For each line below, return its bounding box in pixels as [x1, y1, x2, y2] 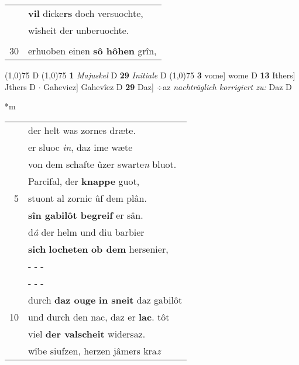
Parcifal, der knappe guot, [28, 174, 140, 188]
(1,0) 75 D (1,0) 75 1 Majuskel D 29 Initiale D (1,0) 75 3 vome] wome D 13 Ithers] [5, 69, 295, 81]
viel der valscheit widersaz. [28, 326, 146, 340]
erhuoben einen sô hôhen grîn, [28, 44, 157, 57]
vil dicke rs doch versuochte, [28, 6, 143, 20]
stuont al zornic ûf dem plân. [28, 191, 147, 205]
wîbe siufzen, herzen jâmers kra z [28, 343, 161, 357]
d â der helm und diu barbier [28, 225, 145, 239]
